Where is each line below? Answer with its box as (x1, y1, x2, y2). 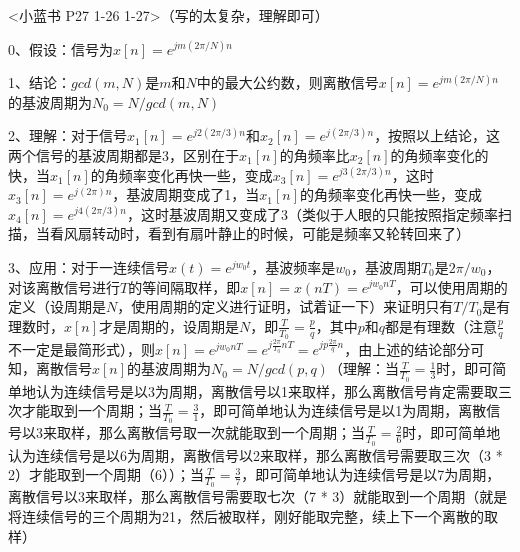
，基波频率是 (251, 256, 336, 277)
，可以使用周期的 (395, 276, 508, 297)
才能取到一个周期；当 (21, 400, 162, 421)
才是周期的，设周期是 (99, 315, 240, 336)
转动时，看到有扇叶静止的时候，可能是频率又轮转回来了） (91, 223, 470, 244)
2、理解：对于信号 (8, 125, 127, 146)
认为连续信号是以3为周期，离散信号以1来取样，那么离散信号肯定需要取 (35, 380, 498, 401)
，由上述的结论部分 (344, 338, 471, 359)
